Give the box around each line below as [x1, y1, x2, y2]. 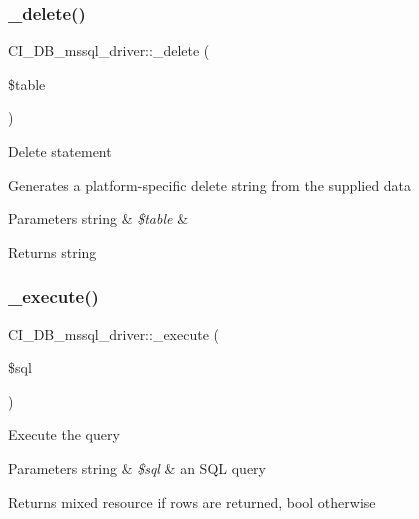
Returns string [8, 241, 97, 262]
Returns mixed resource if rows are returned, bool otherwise [8, 491, 376, 512]
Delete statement [8, 141, 112, 161]
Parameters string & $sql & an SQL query [8, 457, 266, 478]
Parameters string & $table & [8, 208, 189, 229]
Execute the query [8, 424, 120, 445]
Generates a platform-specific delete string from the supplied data [8, 174, 412, 195]
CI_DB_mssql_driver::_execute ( [8, 323, 219, 344]
